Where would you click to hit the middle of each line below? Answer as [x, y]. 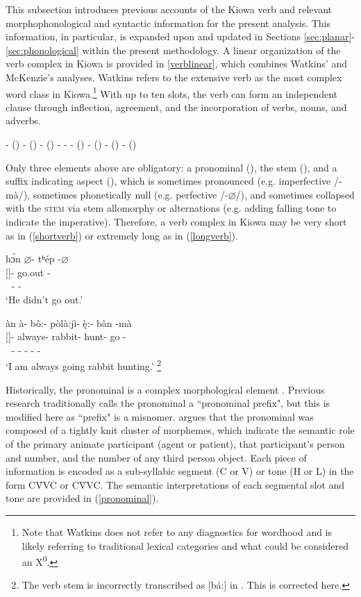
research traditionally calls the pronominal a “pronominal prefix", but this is [168, 403]
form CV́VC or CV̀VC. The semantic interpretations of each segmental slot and [175, 484]
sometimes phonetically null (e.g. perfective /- [131, 194]
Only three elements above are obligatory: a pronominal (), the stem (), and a [171, 167]
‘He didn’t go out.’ [44, 299]
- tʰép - [46, 259]
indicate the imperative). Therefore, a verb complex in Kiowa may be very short [176, 221]
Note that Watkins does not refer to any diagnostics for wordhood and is [177, 531]
